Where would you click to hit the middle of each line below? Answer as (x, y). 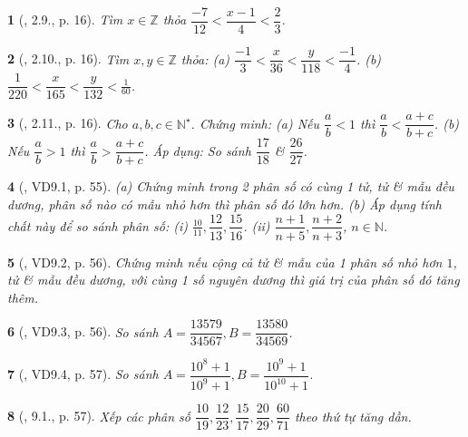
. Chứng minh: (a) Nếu (255, 123)
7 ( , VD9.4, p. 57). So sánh (83, 374)
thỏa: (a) (205, 58)
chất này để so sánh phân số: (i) (97, 225)
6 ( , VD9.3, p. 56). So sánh (83, 331)
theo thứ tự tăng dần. (353, 416)
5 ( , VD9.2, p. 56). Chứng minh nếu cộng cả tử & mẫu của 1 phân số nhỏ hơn (225, 262)
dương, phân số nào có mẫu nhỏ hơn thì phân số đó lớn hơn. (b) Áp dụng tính (224, 204)
